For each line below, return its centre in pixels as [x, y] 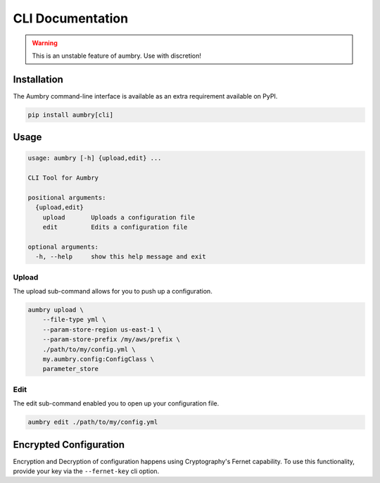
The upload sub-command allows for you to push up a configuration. [113, 291]
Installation [38, 79]
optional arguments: [63, 247]
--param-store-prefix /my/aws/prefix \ [112, 339]
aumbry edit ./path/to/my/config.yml [93, 422]
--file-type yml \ [74, 320]
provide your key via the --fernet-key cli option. [86, 471]
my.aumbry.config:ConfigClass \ [99, 359]
